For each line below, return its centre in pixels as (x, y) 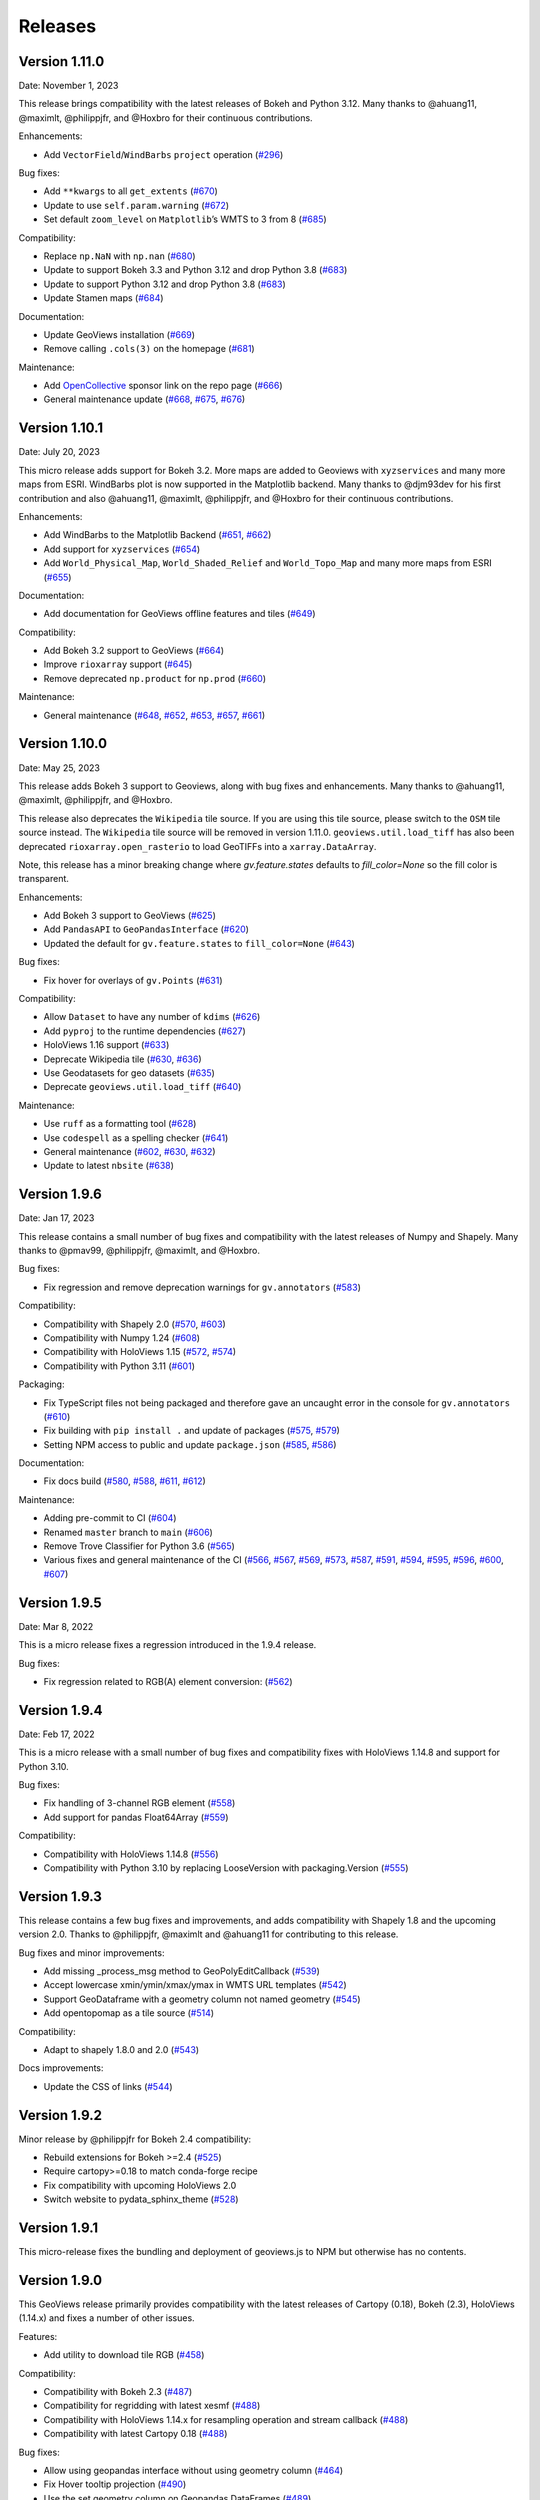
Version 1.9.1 (58, 2228)
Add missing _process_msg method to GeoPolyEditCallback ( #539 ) (181, 1971)
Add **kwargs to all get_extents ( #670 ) (131, 191)
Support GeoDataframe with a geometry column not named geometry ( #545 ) (202, 1999)
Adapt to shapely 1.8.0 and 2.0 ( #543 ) (121, 2049)
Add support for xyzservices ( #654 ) (122, 549)
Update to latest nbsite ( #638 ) (109, 1166)
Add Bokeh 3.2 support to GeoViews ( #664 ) (134, 651)
